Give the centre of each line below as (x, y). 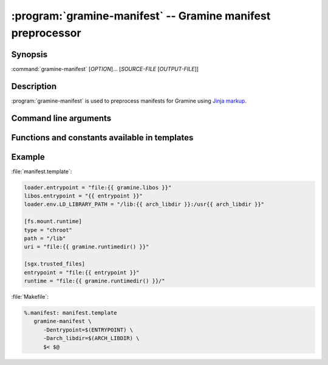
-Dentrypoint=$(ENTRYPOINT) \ (88, 330)
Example (28, 157)
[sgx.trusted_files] (54, 264)
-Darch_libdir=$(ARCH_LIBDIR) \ (91, 338)
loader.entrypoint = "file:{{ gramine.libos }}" (98, 187)
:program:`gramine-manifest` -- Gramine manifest (141, 16)
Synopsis (29, 54)
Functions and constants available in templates (102, 138)
